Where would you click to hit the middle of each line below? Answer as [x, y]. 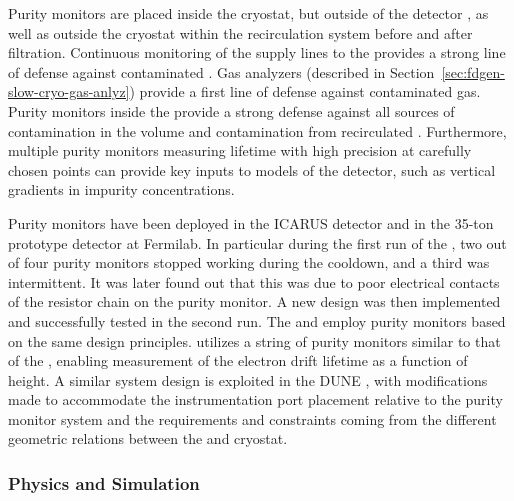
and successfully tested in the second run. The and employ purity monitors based [257, 320]
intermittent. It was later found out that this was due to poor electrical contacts [254, 281]
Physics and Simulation [104, 482]
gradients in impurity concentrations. [121, 189]
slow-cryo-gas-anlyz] [69, 91]
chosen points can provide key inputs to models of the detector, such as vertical [252, 169]
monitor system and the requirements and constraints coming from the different [252, 418]
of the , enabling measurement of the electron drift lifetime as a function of [238, 360]
